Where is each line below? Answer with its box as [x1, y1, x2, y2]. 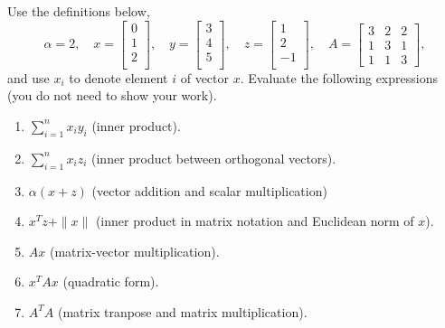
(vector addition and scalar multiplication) [91, 181, 327, 200]
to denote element [69, 68, 168, 87]
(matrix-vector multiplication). [49, 241, 220, 260]
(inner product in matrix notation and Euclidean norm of [95, 211, 414, 230]
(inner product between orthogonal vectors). [91, 148, 336, 167]
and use [7, 68, 50, 87]
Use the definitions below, [7, 2, 150, 20]
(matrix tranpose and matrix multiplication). [57, 302, 308, 321]
